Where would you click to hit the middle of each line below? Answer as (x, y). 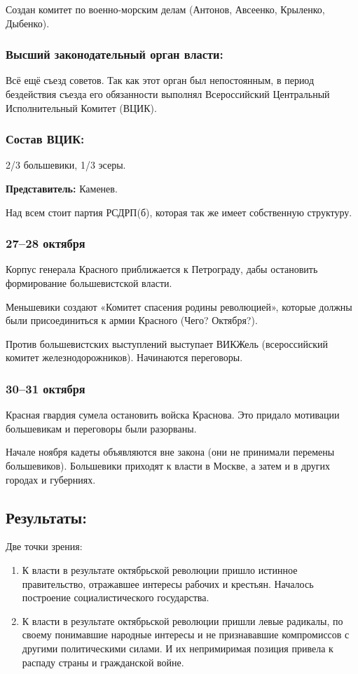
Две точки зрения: (44, 546)
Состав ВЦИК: (45, 139)
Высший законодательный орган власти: (115, 54)
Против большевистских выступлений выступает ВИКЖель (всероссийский (167, 343)
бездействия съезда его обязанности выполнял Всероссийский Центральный (168, 94)
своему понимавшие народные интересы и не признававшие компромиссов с (186, 634)
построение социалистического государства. (116, 597)
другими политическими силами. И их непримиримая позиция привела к (178, 648)
